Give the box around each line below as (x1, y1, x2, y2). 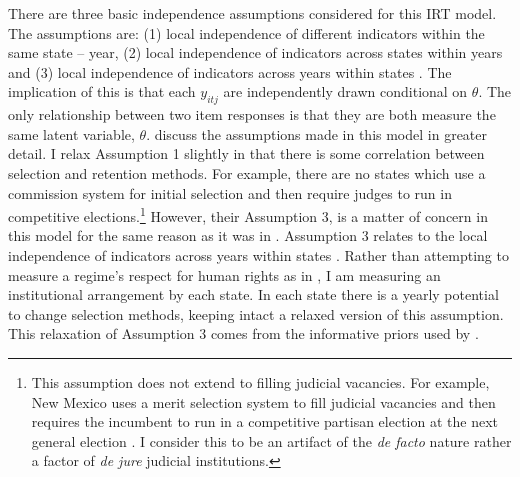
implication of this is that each (8, 81, 196, 102)
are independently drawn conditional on (223, 81, 468, 102)
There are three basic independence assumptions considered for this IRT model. (8, 3, 497, 23)
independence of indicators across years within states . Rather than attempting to (8, 244, 509, 265)
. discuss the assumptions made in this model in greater (146, 123, 488, 144)
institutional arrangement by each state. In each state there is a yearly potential (8, 284, 499, 305)
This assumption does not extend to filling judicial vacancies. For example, (31, 371, 490, 392)
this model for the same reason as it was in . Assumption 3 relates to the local (8, 225, 488, 246)
